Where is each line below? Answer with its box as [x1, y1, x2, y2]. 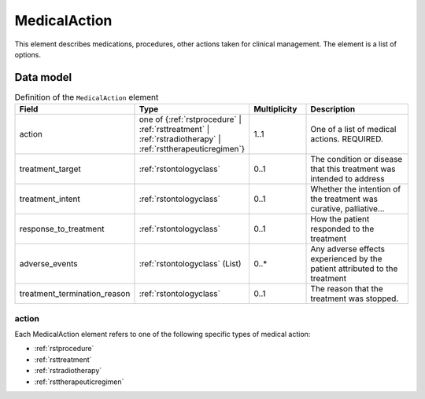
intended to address [310, 174, 385, 185]
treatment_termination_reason [19, 288, 131, 299]
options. [14, 49, 42, 59]
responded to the [310, 224, 375, 235]
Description [310, 104, 356, 115]
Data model [14, 71, 72, 84]
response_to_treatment [19, 224, 105, 235]
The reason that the [310, 284, 383, 295]
